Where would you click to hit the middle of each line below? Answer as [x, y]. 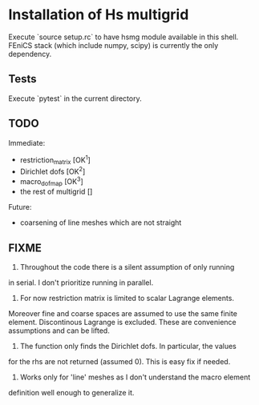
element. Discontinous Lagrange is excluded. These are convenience [122, 322]
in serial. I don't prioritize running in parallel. [81, 283]
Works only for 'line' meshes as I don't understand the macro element [135, 377]
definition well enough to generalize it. [71, 392]
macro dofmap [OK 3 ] [52, 181]
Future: [20, 207]
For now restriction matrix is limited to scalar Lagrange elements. [127, 298]
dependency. [30, 54]
